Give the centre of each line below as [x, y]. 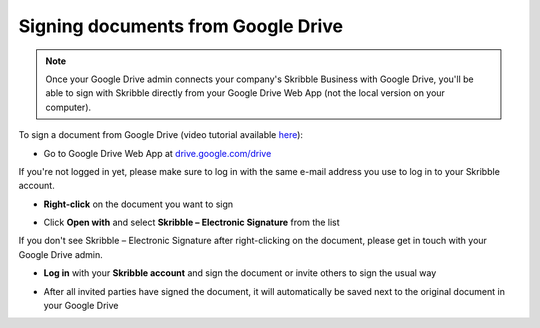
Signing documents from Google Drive [181, 26]
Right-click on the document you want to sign [138, 204]
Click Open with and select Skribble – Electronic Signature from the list [191, 222]
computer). [68, 107]
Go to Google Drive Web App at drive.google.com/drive [157, 153]
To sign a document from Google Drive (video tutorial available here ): [161, 135]
